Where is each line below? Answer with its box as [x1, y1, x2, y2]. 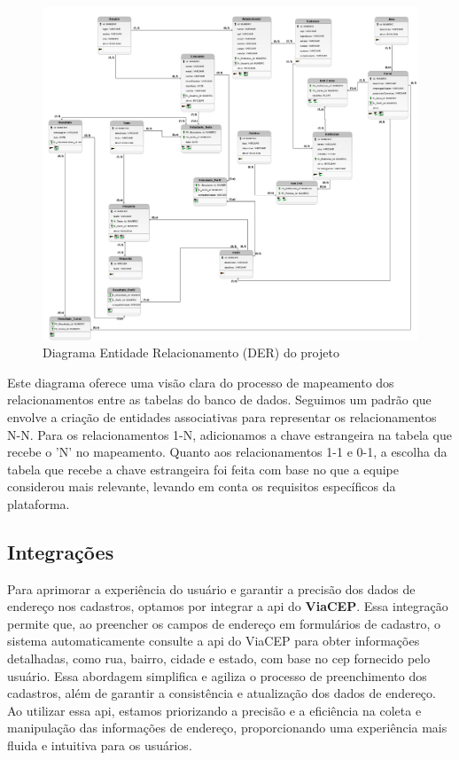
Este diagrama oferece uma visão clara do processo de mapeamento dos [7, 372, 394, 391]
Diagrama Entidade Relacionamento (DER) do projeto [43, 343, 339, 362]
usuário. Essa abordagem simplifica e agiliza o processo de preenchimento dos [7, 666, 427, 685]
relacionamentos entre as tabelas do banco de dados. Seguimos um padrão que [7, 390, 432, 409]
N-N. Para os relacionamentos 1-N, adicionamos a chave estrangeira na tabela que [7, 425, 452, 443]
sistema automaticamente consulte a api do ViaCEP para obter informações [7, 631, 420, 650]
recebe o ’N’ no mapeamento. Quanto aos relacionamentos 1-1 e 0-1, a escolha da [7, 443, 447, 461]
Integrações [7, 537, 114, 565]
